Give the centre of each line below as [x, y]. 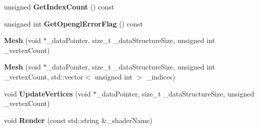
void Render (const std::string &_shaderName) [78, 120]
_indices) [161, 76]
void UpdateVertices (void [47, 93]
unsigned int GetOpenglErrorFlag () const [73, 23]
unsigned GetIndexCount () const [59, 6]
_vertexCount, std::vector [44, 76]
